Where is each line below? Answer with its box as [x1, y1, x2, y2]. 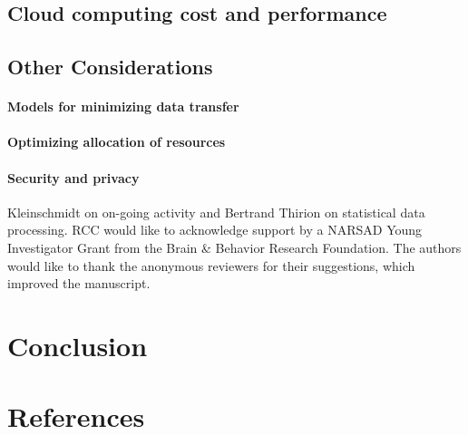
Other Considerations [7, 53, 213, 81]
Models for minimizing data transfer [7, 97, 239, 116]
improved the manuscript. [7, 274, 151, 293]
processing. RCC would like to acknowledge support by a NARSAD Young [7, 220, 423, 239]
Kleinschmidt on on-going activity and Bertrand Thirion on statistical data [7, 202, 425, 221]
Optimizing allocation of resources [7, 132, 226, 151]
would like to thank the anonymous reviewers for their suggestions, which [7, 256, 415, 275]
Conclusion [7, 326, 148, 363]
